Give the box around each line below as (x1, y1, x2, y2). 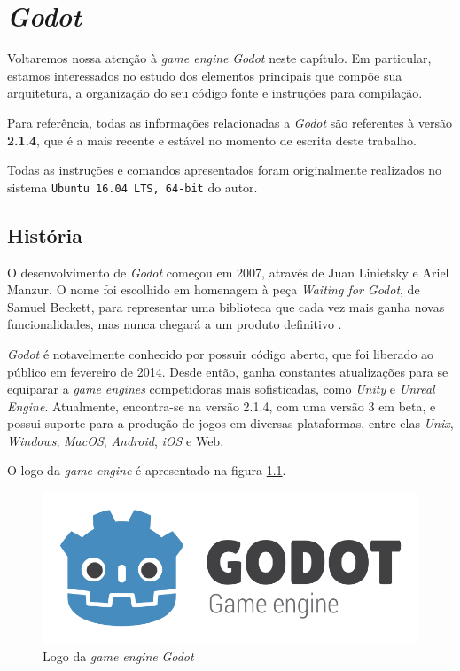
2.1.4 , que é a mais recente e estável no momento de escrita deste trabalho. (7, 130, 417, 149)
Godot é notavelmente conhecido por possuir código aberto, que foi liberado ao (7, 344, 434, 363)
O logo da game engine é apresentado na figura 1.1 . (7, 461, 286, 480)
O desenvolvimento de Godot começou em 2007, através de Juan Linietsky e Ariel (7, 262, 449, 281)
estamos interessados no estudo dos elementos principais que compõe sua (7, 66, 402, 84)
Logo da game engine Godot (43, 647, 194, 666)
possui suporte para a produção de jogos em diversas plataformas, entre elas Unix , (7, 414, 454, 433)
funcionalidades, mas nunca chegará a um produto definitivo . (7, 315, 342, 333)
